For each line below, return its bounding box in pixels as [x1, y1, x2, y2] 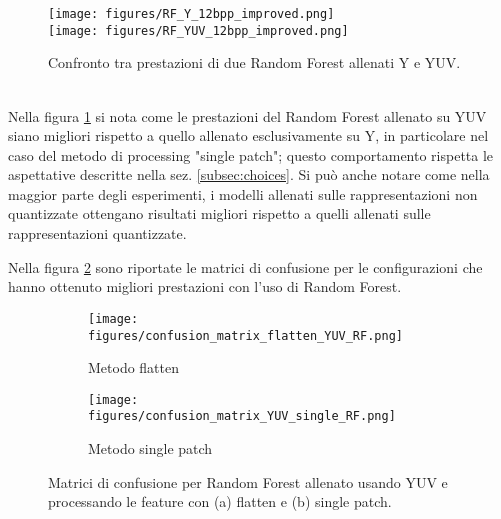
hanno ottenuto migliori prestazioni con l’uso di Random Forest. [8, 276, 402, 297]
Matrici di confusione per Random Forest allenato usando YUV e [48, 471, 448, 492]
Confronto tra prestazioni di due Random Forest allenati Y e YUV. [48, 52, 461, 73]
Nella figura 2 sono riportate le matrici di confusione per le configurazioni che [8, 256, 483, 277]
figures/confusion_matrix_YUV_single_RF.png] [88, 409, 396, 424]
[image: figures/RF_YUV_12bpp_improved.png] [48, 23, 349, 38]
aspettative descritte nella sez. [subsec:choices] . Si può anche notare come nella [8, 164, 490, 185]
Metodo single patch [88, 438, 213, 459]
